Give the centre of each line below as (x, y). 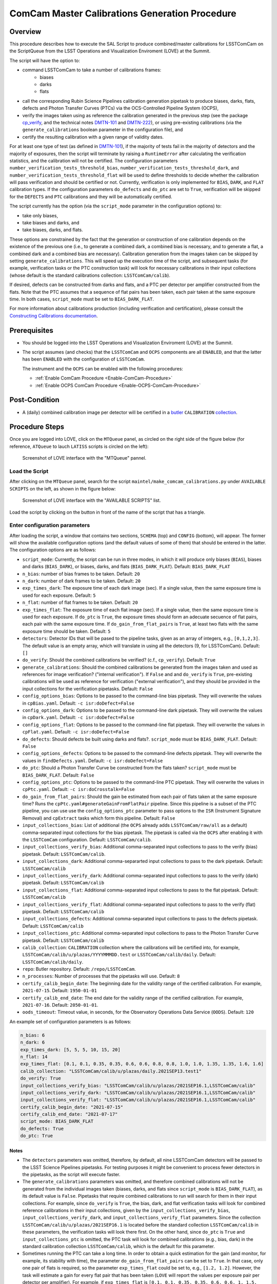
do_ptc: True (37, 1136)
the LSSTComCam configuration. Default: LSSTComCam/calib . (87, 840)
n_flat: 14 (34, 1056)
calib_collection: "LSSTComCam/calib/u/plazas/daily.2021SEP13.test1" (111, 1071)
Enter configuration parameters (50, 525)
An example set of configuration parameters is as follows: (71, 1022)
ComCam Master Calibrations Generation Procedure (123, 13)
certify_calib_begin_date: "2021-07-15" (72, 1107)
